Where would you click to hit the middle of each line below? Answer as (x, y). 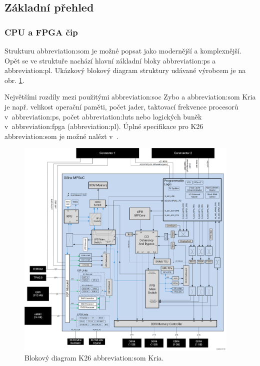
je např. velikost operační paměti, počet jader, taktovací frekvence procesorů (121, 106)
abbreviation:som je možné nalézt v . (61, 136)
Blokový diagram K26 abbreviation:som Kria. (94, 357)
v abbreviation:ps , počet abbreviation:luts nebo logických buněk (103, 116)
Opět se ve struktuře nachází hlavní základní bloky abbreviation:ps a (110, 60)
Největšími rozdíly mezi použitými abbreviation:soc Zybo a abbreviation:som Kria (130, 97)
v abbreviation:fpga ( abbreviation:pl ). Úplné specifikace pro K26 (104, 126)
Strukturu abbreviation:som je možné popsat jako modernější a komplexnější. (123, 50)
